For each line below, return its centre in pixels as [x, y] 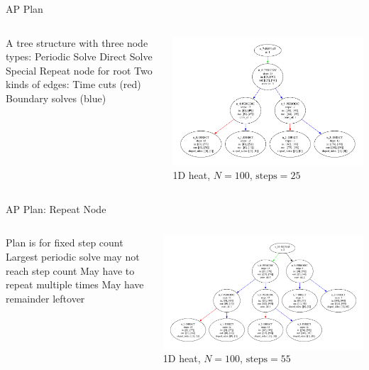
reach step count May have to [70, 270]
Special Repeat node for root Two [79, 70]
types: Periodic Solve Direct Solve [79, 56]
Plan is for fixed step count [65, 243]
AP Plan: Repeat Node [56, 208]
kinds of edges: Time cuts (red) [73, 84]
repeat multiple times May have [75, 284]
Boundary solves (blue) [56, 98]
